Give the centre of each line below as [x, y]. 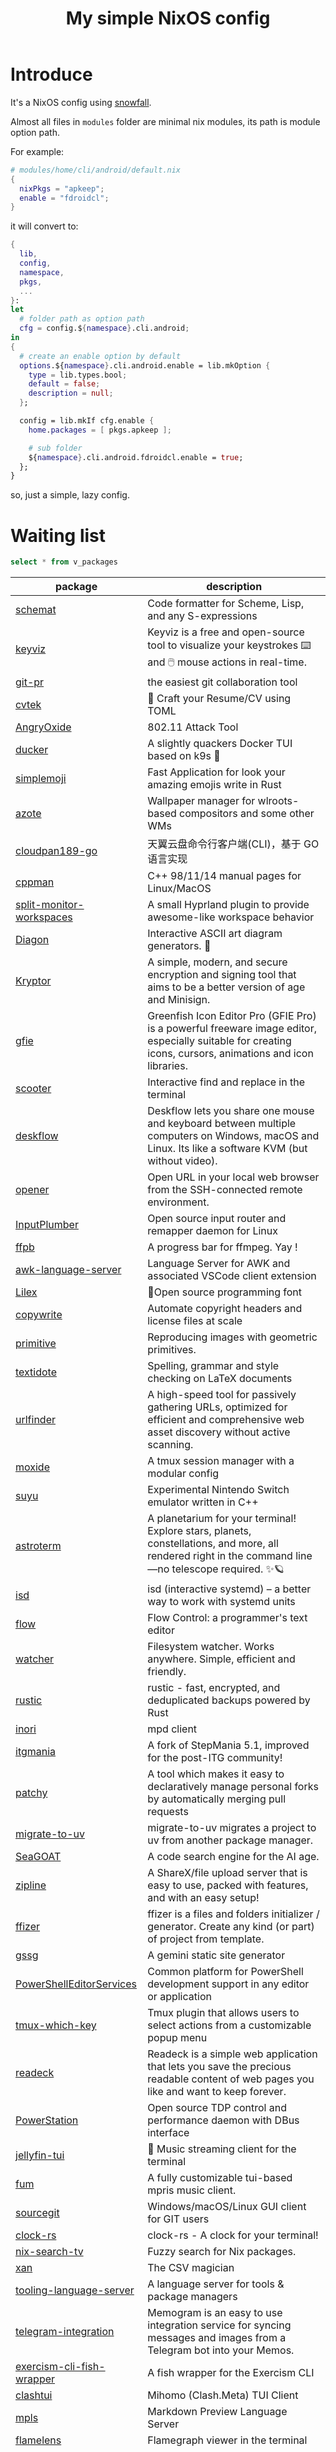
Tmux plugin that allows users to [223, 2013]
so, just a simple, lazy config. [70, 495]
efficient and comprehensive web [226, 1420]
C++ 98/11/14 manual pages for [224, 876]
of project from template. [206, 1939]
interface [168, 2133]
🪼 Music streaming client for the [222, 2149]
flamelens [38, 2440]
